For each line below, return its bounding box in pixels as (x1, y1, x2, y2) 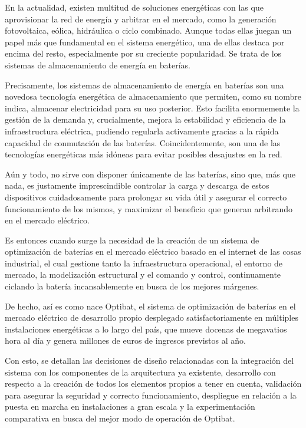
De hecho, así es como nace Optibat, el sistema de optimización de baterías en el (5, 299, 296, 312)
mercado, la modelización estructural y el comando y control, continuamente (5, 268, 281, 281)
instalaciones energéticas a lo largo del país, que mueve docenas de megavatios (5, 322, 287, 335)
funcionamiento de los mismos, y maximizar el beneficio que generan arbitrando (5, 202, 293, 215)
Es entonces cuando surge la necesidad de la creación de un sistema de (5, 233, 259, 246)
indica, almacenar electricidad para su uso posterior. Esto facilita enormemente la (5, 101, 300, 114)
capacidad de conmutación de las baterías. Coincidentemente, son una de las (5, 136, 281, 149)
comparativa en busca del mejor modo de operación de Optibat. (5, 412, 235, 424)
